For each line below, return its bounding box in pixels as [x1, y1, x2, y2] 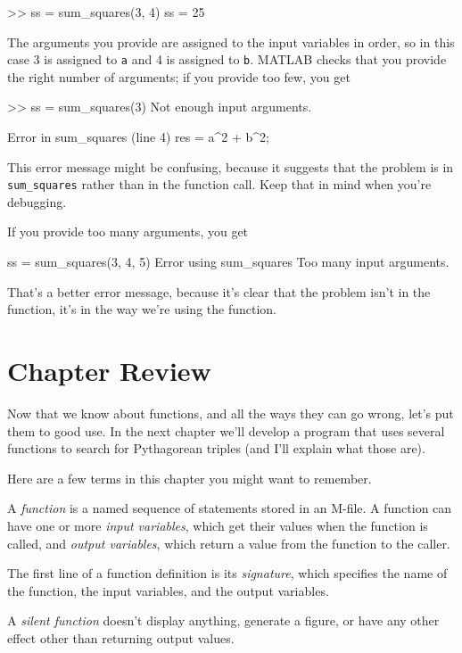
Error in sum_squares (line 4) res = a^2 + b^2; [7, 128, 269, 146]
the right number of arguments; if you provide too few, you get [7, 67, 351, 86]
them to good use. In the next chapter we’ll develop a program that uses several [7, 421, 445, 440]
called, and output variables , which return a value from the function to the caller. [7, 533, 450, 552]
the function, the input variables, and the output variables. [7, 581, 329, 599]
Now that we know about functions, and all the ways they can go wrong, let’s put [7, 403, 454, 422]
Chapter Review [7, 352, 211, 389]
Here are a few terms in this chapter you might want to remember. [7, 468, 372, 487]
